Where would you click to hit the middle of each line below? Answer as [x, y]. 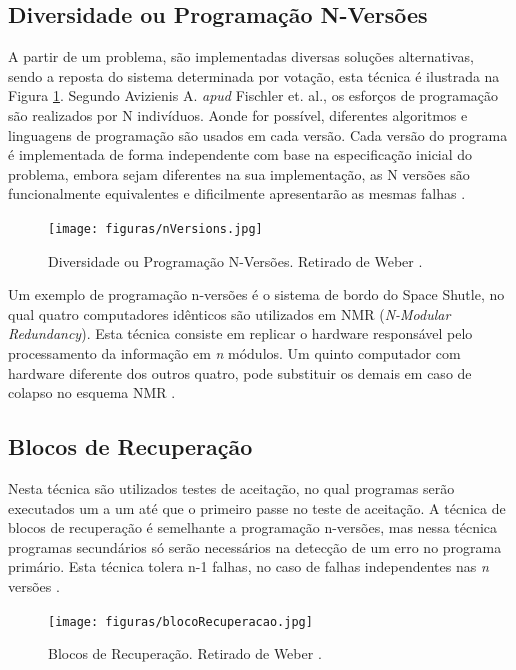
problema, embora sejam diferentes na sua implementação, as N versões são [239, 173]
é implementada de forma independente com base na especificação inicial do [240, 154]
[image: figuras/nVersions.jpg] [155, 228]
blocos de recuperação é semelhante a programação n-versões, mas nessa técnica [253, 527]
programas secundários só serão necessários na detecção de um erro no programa [255, 546]
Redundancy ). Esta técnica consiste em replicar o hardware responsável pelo [240, 333]
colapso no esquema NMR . [92, 392]
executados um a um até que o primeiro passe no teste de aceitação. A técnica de [257, 507]
